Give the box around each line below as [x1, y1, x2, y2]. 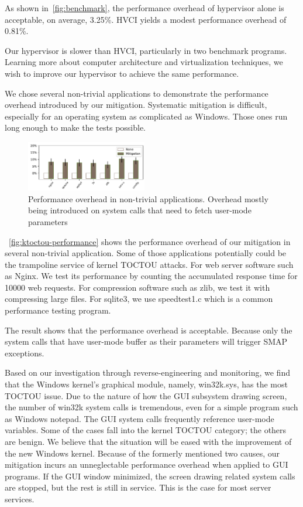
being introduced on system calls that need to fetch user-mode [28, 204, 252, 216]
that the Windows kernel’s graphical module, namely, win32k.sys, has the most [5, 378, 288, 390]
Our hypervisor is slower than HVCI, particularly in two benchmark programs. [5, 44, 287, 56]
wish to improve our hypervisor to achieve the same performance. [5, 67, 239, 79]
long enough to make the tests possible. [5, 121, 146, 134]
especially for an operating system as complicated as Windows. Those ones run [5, 110, 288, 122]
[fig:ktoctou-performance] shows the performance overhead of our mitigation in [9, 235, 291, 247]
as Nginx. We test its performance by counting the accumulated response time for [5, 270, 298, 282]
